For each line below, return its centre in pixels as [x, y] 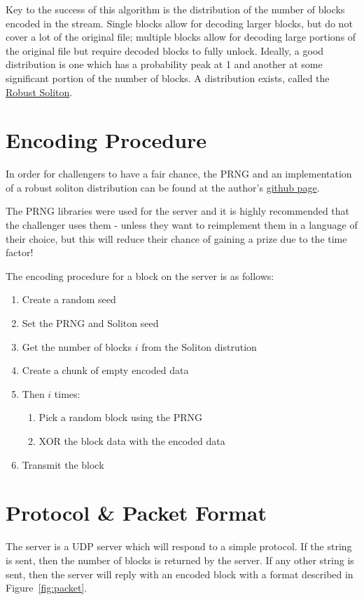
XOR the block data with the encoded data [132, 441]
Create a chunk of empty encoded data [105, 370]
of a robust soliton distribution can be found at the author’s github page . [163, 187]
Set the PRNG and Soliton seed [90, 323]
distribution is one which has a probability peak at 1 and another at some [164, 64]
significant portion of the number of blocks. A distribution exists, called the [168, 78]
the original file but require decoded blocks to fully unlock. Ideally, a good [165, 50]
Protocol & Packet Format [136, 513]
